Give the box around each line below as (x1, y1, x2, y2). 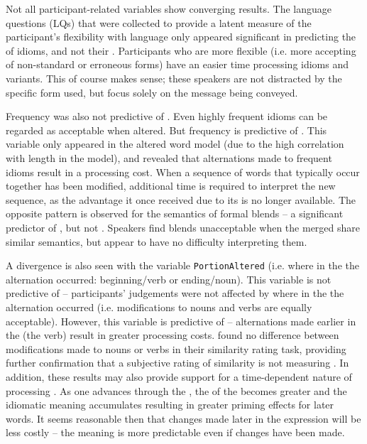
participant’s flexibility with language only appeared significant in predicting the (6, 29, 356, 44)
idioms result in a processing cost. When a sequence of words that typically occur (6, 164, 360, 179)
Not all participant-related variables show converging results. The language (6, 1, 332, 16)
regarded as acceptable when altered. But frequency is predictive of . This (6, 122, 327, 137)
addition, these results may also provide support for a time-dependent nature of (6, 369, 352, 384)
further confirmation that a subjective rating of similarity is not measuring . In (6, 355, 349, 370)
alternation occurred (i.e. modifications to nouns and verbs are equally (6, 299, 312, 314)
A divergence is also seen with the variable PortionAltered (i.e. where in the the (6, 258, 359, 273)
